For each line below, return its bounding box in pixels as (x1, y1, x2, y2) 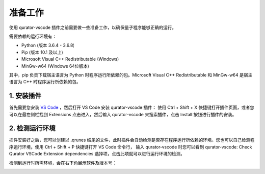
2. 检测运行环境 (9, 124, 56, 132)
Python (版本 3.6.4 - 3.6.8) (21, 42, 75, 49)
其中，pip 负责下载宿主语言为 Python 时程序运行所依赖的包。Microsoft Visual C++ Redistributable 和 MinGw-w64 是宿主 (9, 72, 253, 78)
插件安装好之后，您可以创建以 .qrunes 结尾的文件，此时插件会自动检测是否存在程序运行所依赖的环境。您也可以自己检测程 (9, 137, 255, 143)
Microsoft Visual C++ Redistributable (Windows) (21, 56, 119, 62)
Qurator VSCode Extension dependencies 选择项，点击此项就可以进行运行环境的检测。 (9, 151, 185, 157)
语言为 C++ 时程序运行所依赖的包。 (9, 79, 81, 85)
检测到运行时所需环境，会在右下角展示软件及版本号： (9, 160, 117, 166)
